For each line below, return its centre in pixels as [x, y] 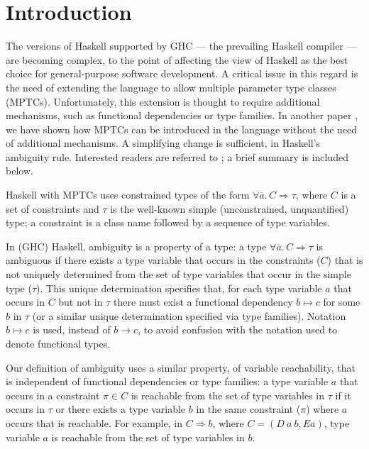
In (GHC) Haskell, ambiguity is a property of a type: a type [136, 246]
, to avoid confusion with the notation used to [238, 329]
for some [342, 302]
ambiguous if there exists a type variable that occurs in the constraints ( [163, 260]
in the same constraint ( [248, 409]
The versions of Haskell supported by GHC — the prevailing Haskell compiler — [181, 46]
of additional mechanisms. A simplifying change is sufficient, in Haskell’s [163, 143]
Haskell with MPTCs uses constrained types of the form [128, 195]
